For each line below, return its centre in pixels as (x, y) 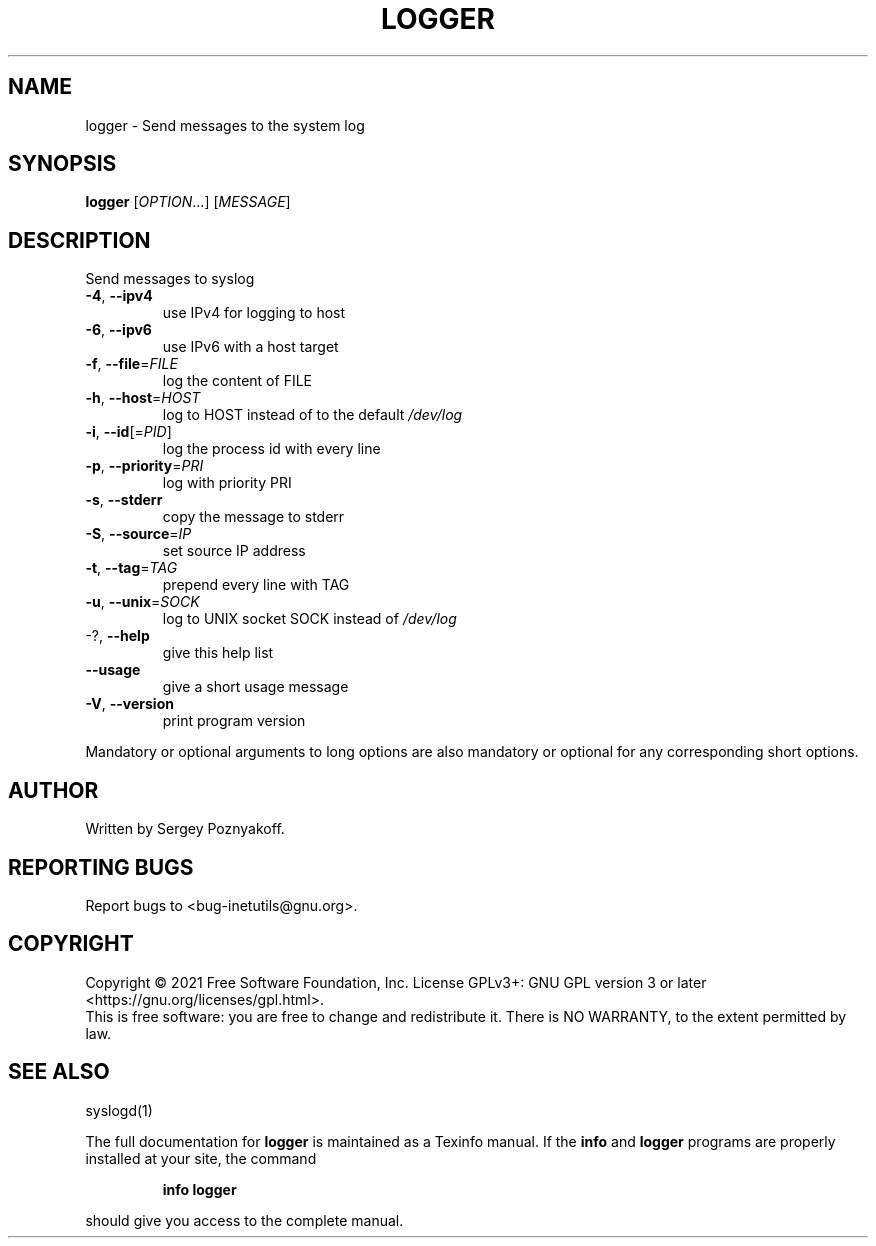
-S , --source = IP (138, 534)
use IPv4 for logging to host (254, 313)
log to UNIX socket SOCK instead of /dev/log (309, 619)
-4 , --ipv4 (119, 296)
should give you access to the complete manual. (244, 1220)
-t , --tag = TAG (131, 568)
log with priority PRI (227, 483)
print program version (234, 721)
